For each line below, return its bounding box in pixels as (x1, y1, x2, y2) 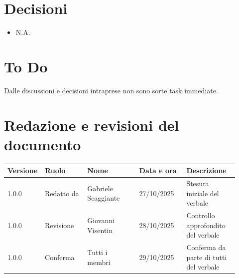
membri (87, 257, 111, 267)
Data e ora (139, 165, 177, 176)
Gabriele (87, 183, 113, 193)
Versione (7, 165, 38, 176)
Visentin (87, 225, 113, 235)
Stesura (186, 178, 209, 189)
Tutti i (87, 247, 108, 257)
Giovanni (87, 215, 115, 225)
